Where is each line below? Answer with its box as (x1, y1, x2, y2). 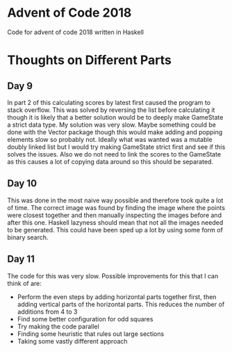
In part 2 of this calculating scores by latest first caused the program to (7, 98, 210, 106)
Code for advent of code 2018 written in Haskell (7, 28, 144, 36)
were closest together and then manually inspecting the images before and (7, 211, 222, 219)
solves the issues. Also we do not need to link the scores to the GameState (7, 150, 221, 158)
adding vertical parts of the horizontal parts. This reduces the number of (17, 300, 225, 308)
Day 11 (7, 253, 35, 265)
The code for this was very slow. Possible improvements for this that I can (7, 271, 219, 280)
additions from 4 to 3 (17, 307, 78, 316)
